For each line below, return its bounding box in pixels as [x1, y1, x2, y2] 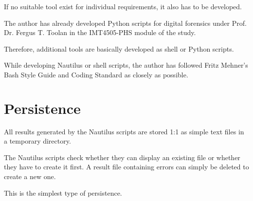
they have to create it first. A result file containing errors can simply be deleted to [4, 162, 249, 172]
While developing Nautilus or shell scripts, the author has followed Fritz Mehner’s [4, 60, 248, 70]
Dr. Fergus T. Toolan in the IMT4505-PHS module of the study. [4, 27, 196, 37]
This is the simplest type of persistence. [4, 187, 122, 198]
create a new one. [4, 171, 56, 182]
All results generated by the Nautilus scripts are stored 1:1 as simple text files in [4, 126, 244, 136]
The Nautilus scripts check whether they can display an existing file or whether [4, 152, 240, 162]
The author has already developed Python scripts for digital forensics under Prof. [4, 18, 247, 28]
